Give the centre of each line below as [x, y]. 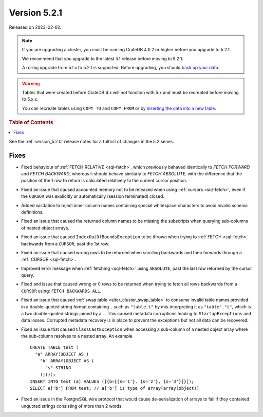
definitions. [32, 212]
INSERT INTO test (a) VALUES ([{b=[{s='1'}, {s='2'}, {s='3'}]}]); [112, 381]
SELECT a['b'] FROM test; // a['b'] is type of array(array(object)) [115, 388]
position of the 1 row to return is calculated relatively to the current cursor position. [104, 181]
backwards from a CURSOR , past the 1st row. [65, 244]
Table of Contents [31, 123]
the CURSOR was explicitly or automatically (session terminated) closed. [93, 196]
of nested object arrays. [45, 228]
